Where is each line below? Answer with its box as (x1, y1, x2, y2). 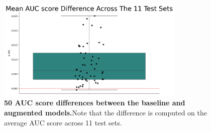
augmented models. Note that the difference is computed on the (4, 107, 207, 118)
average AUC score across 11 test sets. (4, 117, 122, 127)
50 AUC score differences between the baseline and (4, 97, 185, 108)
